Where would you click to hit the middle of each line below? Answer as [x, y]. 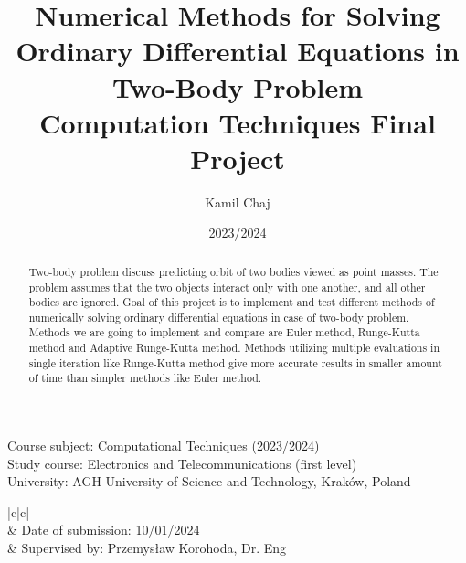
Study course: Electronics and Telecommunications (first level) [182, 463]
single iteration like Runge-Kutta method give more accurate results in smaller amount [235, 362]
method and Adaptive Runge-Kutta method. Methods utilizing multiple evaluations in [234, 348]
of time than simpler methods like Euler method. [145, 378]
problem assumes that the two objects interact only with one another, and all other [227, 287]
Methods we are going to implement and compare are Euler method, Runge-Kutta [224, 332]
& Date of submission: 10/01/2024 [104, 530]
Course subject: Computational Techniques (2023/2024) [164, 446]
